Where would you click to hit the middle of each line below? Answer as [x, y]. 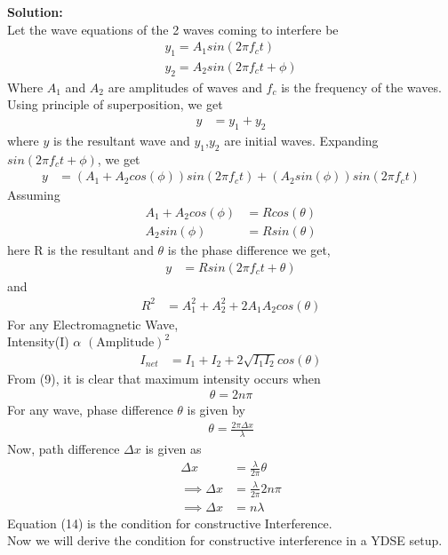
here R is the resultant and [80, 249]
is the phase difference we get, [249, 249]
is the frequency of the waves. [361, 87]
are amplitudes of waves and [185, 87]
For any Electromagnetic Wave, [93, 324]
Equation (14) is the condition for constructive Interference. [170, 523]
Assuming [34, 195]
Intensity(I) [38, 341]
